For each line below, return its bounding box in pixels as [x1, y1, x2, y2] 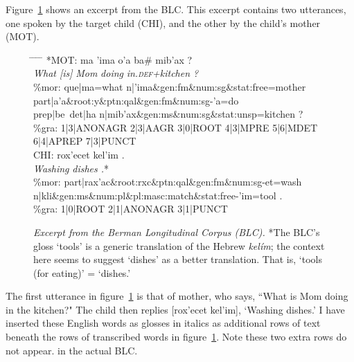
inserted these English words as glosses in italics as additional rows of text [6, 316, 321, 330]
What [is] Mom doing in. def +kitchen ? [33, 66, 199, 80]
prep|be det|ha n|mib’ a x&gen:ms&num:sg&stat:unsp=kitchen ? [33, 107, 303, 121]
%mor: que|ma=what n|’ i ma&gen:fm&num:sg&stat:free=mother [33, 79, 306, 93]
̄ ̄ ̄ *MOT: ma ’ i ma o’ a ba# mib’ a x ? [33, 52, 193, 66]
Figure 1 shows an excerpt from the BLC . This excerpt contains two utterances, [6, 2, 346, 16]
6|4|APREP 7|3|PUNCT [33, 134, 136, 148]
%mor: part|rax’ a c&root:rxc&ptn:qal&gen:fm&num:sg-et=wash [33, 174, 302, 189]
